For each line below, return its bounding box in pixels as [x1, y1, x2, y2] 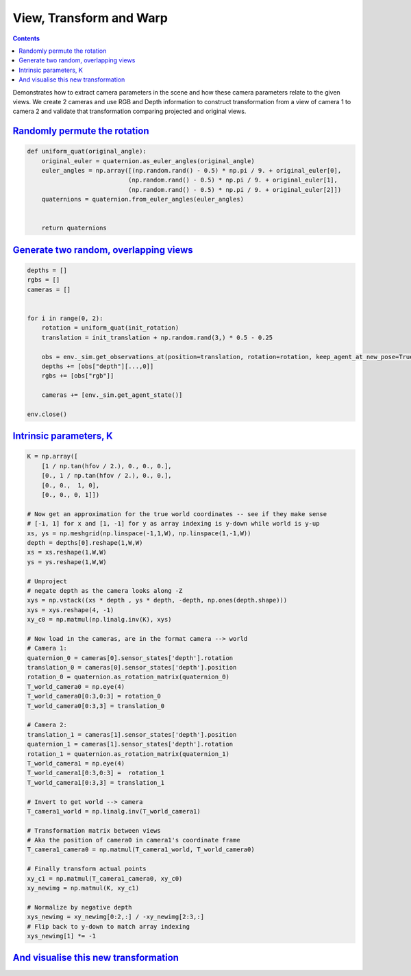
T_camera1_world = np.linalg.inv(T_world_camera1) [27, 807, 201, 815]
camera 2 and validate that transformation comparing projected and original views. [12, 107, 247, 116]
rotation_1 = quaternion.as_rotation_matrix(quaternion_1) [27, 750, 229, 757]
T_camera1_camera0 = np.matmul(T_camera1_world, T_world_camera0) [27, 846, 255, 853]
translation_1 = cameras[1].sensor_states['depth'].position [27, 731, 237, 738]
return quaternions [41, 224, 108, 232]
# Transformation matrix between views [27, 827, 161, 834]
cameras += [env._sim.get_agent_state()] [41, 391, 183, 399]
